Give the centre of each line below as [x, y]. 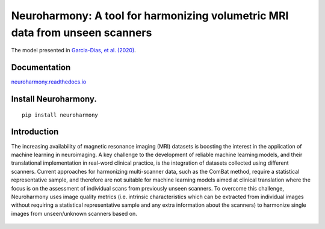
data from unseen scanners [82, 32]
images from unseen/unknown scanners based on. [74, 213]
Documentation [41, 68]
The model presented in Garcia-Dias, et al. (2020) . [74, 50]
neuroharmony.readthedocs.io [49, 82]
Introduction [35, 132]
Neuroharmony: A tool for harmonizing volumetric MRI [150, 16]
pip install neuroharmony [60, 115]
